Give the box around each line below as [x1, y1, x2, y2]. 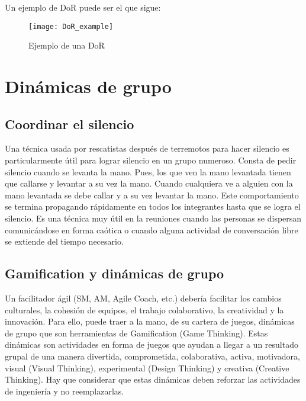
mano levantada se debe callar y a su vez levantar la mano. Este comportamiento [5, 188, 299, 201]
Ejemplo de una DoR [28, 39, 105, 52]
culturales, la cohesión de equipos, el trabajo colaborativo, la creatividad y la [5, 303, 284, 316]
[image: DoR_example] [28, 22, 114, 31]
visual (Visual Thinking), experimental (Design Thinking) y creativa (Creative [5, 361, 289, 374]
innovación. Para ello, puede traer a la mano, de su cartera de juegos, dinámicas [5, 315, 295, 328]
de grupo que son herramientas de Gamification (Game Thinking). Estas [5, 326, 268, 339]
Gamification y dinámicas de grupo [5, 264, 224, 283]
